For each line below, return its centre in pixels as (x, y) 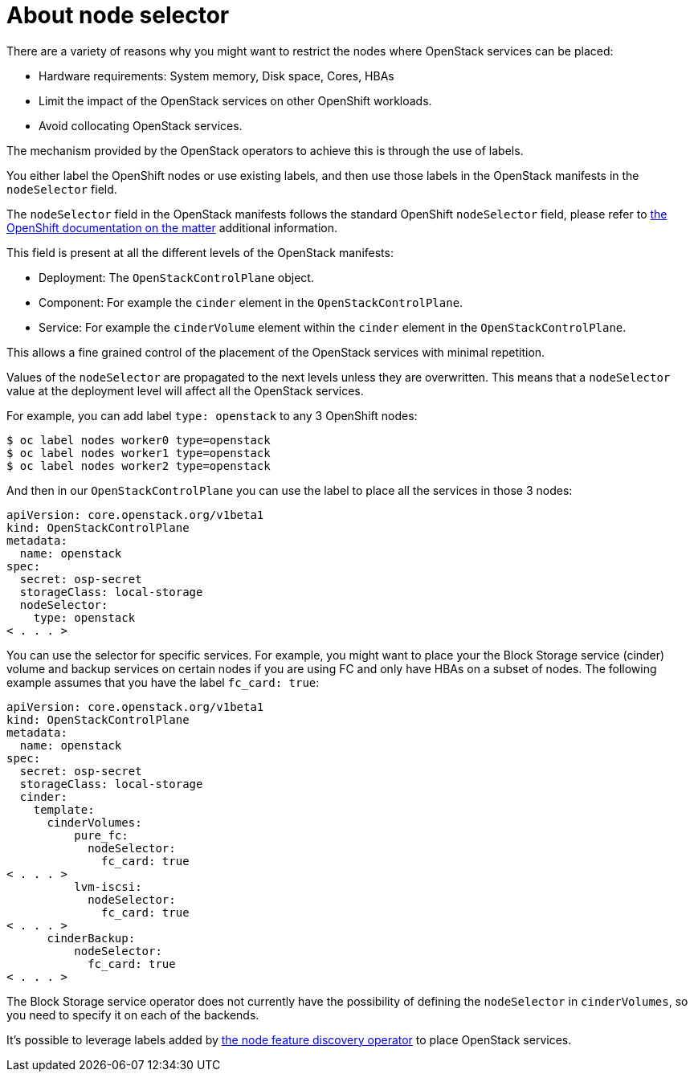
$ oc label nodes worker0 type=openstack (139, 440)
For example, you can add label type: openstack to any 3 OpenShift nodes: (212, 415)
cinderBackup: (91, 938)
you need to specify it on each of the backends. (133, 1015)
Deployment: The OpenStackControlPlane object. (176, 277)
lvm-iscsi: (108, 886)
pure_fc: (101, 835)
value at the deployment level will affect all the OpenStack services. (185, 390)
